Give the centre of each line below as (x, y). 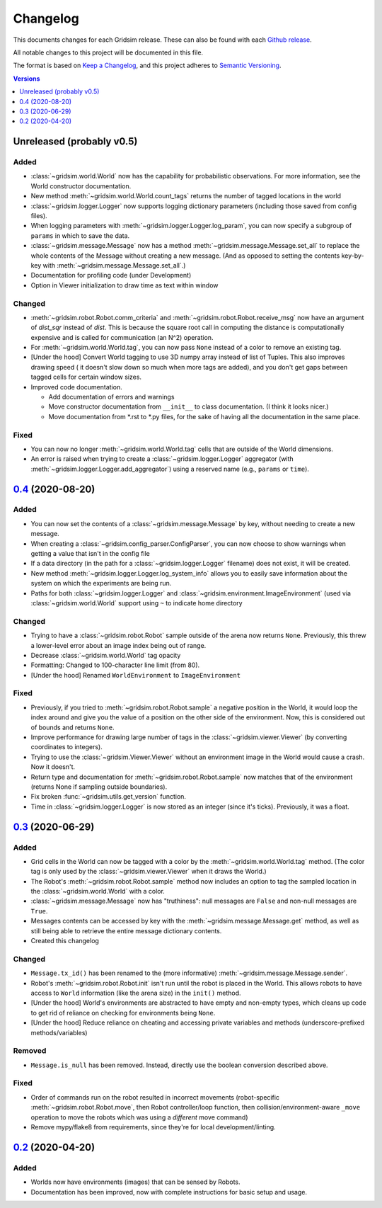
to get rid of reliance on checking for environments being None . (123, 1013)
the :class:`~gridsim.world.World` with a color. (98, 891)
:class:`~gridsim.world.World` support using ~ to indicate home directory (137, 603)
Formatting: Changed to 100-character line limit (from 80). (115, 665)
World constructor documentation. (81, 186)
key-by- (353, 256)
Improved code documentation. (77, 387)
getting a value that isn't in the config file (90, 554)
